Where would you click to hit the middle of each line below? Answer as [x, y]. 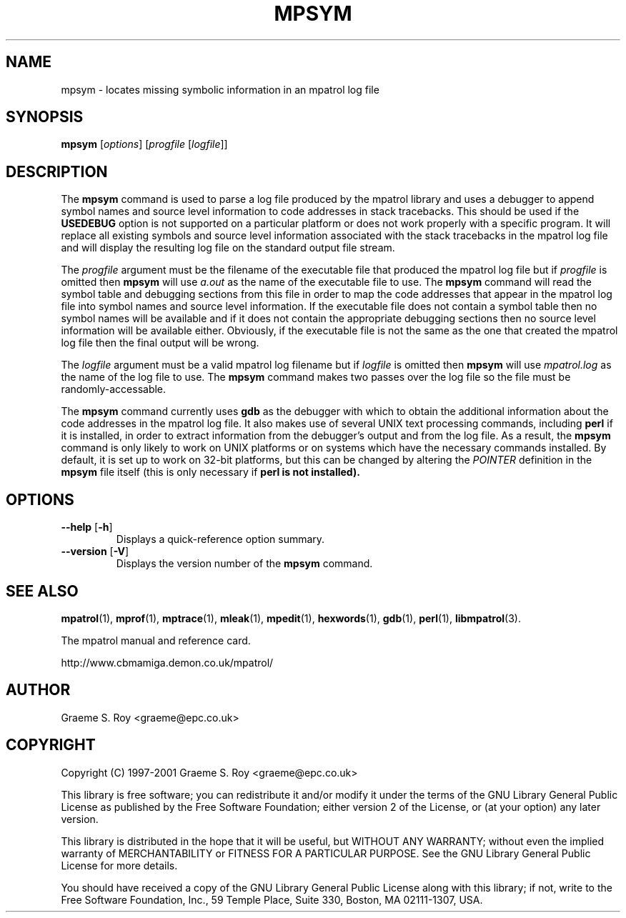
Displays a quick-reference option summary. [220, 539]
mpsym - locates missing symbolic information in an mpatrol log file [220, 89]
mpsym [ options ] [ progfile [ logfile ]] [144, 144]
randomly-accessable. [114, 389]
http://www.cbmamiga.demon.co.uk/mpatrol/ [167, 662]
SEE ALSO [42, 591]
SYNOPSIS [45, 117]
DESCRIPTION [57, 171]
